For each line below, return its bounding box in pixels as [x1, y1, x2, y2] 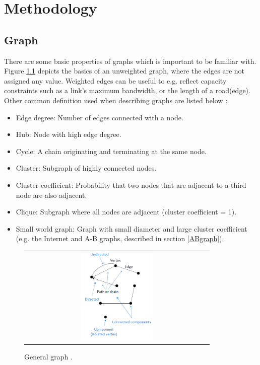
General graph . [24, 351, 73, 361]
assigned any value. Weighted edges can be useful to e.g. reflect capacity [4, 75, 227, 86]
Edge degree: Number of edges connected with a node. [16, 112, 183, 122]
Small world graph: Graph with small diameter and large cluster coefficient [16, 223, 247, 234]
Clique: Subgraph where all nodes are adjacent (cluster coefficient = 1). [16, 206, 237, 217]
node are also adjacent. [16, 189, 87, 200]
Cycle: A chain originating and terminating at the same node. [16, 145, 207, 156]
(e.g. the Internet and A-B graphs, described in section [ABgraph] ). [16, 233, 224, 244]
